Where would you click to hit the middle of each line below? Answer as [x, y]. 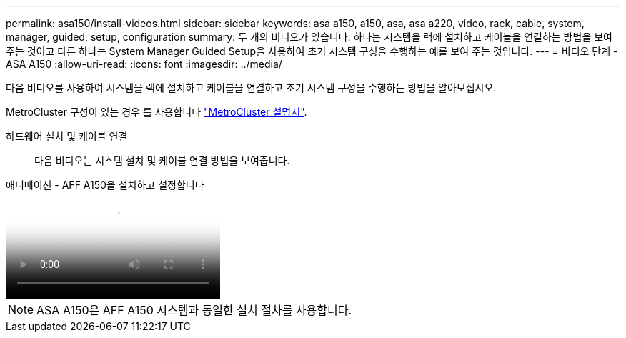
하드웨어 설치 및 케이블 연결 [67, 136]
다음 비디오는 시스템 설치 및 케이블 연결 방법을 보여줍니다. [162, 160]
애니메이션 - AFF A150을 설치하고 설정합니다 [105, 185]
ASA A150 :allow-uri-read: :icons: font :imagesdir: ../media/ [144, 64]
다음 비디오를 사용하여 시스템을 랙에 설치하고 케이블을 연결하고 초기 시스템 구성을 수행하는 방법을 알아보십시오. [251, 88]
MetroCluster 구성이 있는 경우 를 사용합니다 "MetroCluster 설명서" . [156, 112]
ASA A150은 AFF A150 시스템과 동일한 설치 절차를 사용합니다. [194, 310]
